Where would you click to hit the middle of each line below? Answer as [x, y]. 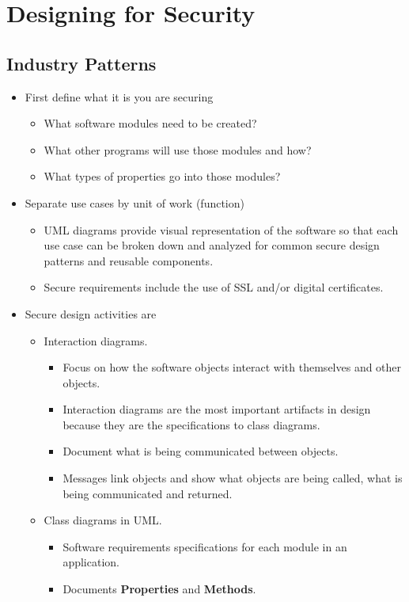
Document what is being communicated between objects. [201, 451]
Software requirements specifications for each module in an [205, 546]
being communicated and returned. [148, 493]
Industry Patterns [81, 63]
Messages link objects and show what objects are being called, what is [233, 478]
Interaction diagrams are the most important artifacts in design [217, 409]
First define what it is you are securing [119, 96]
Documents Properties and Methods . [159, 589]
